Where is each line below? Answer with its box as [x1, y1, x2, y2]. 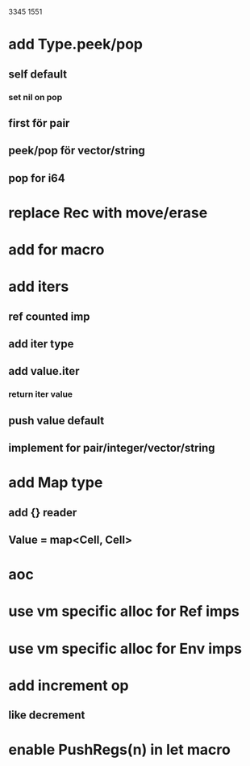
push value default [8, 414, 105, 427]
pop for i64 [8, 171, 66, 185]
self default [8, 67, 67, 81]
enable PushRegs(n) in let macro [8, 741, 231, 759]
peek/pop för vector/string [8, 144, 145, 158]
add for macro [8, 241, 105, 259]
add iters [8, 278, 69, 296]
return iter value [8, 389, 73, 400]
